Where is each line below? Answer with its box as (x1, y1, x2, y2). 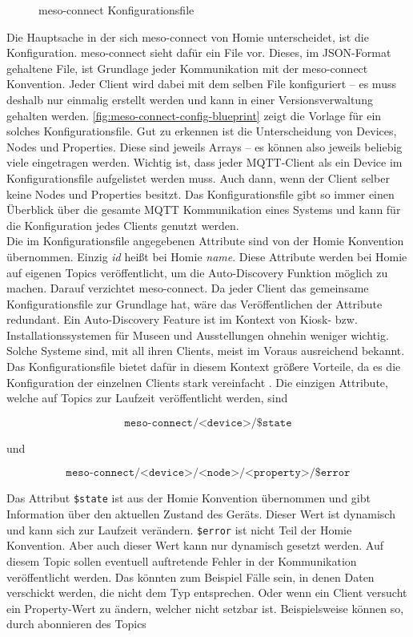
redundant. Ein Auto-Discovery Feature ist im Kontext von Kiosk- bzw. (6, 311, 358, 328)
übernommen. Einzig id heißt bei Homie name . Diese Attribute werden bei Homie (6, 248, 407, 264)
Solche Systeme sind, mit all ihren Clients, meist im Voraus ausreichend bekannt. (6, 342, 405, 359)
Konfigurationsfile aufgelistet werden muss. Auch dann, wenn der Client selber (6, 169, 390, 186)
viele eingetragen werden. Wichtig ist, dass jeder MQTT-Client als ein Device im (6, 154, 403, 171)
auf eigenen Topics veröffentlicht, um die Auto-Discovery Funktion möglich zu (6, 264, 388, 280)
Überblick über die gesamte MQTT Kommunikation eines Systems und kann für (6, 201, 401, 218)
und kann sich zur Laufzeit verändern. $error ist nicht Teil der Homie (6, 521, 352, 538)
